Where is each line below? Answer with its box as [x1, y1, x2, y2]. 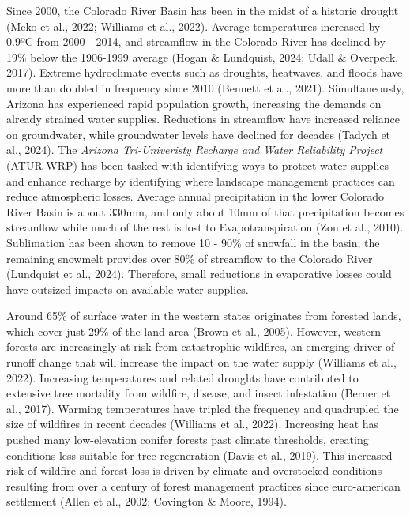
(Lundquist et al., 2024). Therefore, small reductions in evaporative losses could [6, 265, 392, 282]
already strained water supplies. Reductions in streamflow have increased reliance [6, 111, 400, 127]
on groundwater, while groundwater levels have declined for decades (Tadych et [6, 126, 391, 142]
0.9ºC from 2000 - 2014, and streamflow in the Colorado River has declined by [6, 33, 386, 50]
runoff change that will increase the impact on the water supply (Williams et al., [6, 354, 397, 370]
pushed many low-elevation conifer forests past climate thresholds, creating [6, 431, 369, 448]
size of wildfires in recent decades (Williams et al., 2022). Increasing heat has [6, 415, 379, 432]
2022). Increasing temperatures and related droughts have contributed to [6, 369, 359, 385]
